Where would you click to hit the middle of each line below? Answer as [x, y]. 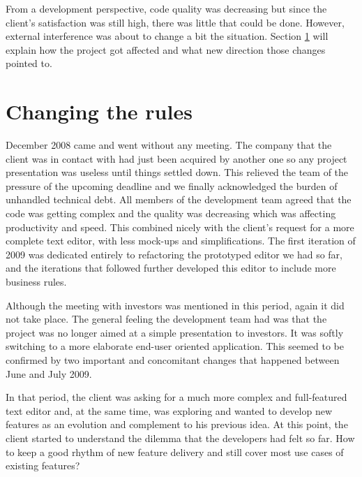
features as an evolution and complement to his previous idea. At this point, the [177, 424]
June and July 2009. [49, 373]
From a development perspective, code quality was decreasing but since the [166, 8]
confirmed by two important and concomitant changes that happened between [173, 360]
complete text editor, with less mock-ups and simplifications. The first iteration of [181, 241]
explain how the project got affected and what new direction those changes [166, 49]
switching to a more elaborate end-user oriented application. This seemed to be [175, 346]
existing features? [43, 465]
